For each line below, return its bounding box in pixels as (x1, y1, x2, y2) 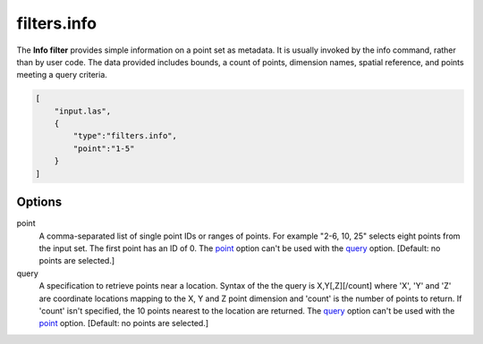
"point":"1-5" (72, 143, 135, 154)
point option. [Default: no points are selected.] (38, 318, 209, 329)
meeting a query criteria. (16, 70, 107, 80)
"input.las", (54, 105, 112, 116)
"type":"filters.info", (72, 130, 178, 141)
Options (16, 195, 63, 210)
